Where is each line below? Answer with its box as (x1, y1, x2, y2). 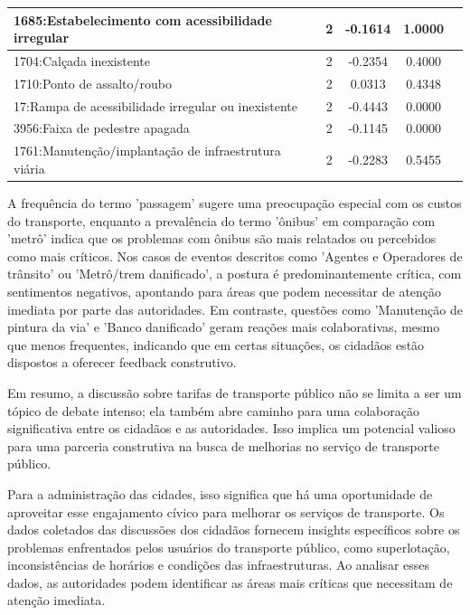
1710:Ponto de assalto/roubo (14, 73, 173, 92)
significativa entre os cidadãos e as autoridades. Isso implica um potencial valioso (7, 419, 456, 438)
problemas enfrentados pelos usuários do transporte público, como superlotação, (7, 537, 450, 556)
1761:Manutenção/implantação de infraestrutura (14, 141, 281, 160)
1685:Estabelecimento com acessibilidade (14, 10, 272, 29)
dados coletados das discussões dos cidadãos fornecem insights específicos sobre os (7, 520, 460, 539)
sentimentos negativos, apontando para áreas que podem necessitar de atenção (7, 281, 442, 300)
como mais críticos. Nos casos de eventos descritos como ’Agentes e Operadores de (7, 246, 463, 265)
